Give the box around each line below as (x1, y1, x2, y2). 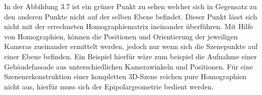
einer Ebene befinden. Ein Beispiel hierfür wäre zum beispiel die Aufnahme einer (4, 51, 257, 61)
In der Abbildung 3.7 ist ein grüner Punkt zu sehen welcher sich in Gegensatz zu (4, 1, 257, 11)
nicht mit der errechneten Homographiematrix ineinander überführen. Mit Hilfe (4, 21, 253, 32)
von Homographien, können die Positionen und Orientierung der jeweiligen (4, 31, 238, 41)
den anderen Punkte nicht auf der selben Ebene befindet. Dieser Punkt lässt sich (4, 11, 257, 21)
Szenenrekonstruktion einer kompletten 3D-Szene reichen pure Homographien (4, 71, 247, 82)
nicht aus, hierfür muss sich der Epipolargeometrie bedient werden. (4, 81, 214, 91)
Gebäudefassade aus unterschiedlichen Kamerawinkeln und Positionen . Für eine (4, 61, 253, 72)
